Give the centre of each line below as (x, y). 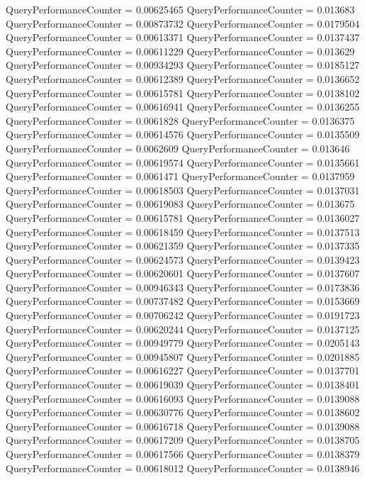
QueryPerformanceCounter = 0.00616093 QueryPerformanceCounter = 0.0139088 (183, 398)
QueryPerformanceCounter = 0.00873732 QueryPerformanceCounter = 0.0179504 (183, 23)
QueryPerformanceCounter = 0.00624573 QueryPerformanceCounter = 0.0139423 (183, 259)
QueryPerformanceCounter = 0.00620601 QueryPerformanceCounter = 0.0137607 (183, 273)
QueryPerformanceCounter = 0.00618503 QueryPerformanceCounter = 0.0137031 (183, 190)
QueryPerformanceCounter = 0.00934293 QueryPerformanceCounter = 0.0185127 (183, 65)
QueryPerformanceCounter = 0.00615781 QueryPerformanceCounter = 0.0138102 (183, 93)
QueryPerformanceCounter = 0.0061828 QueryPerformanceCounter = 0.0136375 (180, 120)
